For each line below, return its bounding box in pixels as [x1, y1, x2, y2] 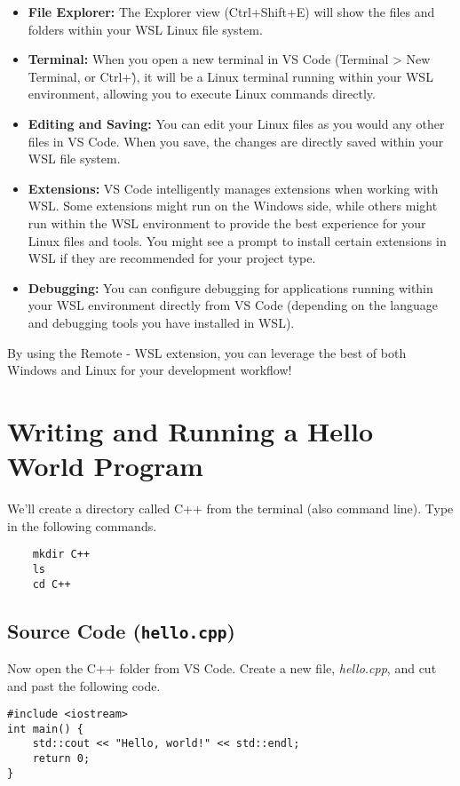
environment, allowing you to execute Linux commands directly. [28, 84, 376, 103]
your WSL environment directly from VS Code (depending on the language [28, 296, 439, 314]
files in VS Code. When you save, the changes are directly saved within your [28, 131, 444, 150]
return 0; [32, 752, 91, 766]
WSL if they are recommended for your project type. [28, 249, 316, 267]
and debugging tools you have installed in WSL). [28, 313, 295, 331]
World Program [7, 448, 203, 484]
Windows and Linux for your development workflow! [7, 361, 292, 379]
